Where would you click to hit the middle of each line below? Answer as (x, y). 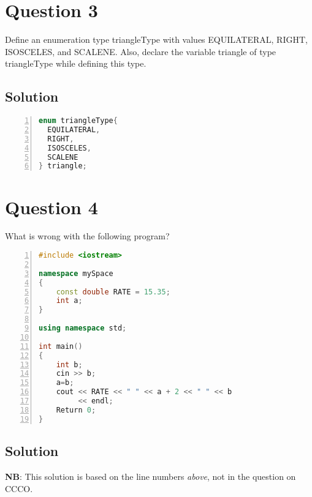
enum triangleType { (78, 121)
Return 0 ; (76, 410)
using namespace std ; (83, 328)
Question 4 (51, 207)
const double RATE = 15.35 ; (113, 292)
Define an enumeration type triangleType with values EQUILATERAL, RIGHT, (156, 39)
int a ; (69, 301)
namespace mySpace (76, 273)
